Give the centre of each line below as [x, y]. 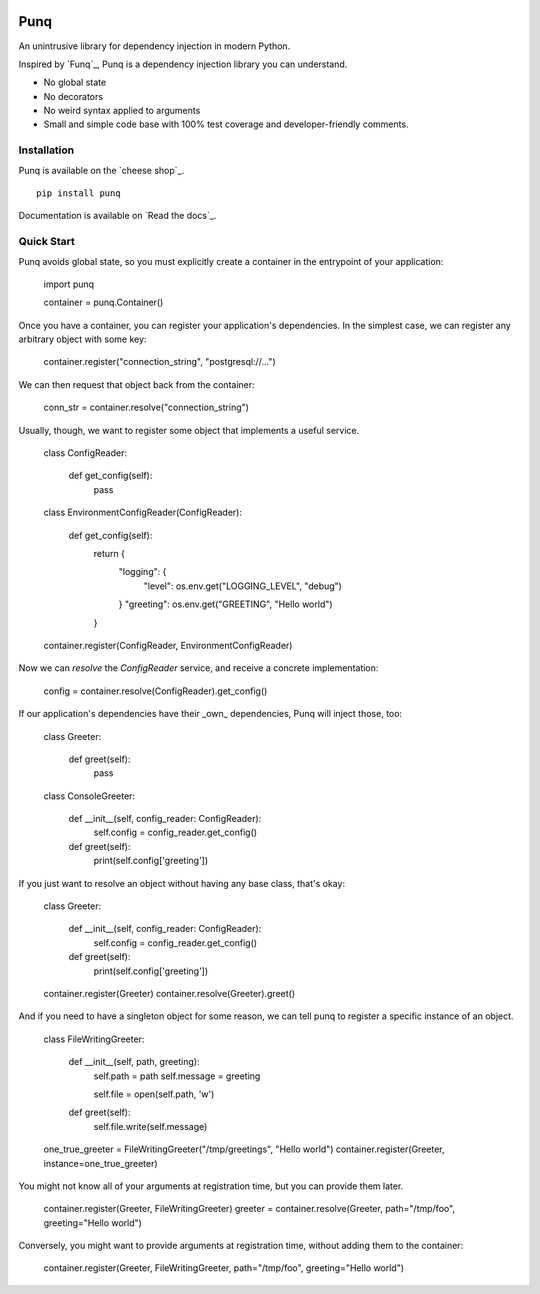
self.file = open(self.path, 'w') [154, 1094]
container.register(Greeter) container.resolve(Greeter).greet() [169, 993]
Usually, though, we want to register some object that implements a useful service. [189, 430]
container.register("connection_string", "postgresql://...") [159, 362]
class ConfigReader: [85, 453]
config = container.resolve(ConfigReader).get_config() [155, 691]
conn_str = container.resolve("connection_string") [146, 407]
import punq [69, 284]
